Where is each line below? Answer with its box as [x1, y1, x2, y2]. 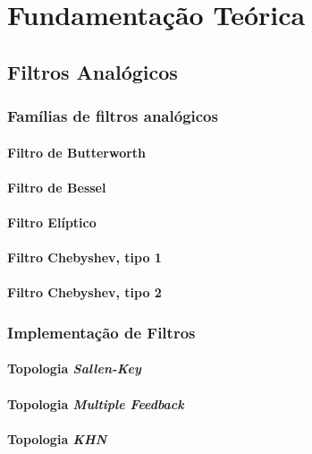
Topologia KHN [7, 429, 107, 448]
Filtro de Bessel [7, 177, 106, 196]
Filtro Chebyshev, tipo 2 [7, 283, 162, 302]
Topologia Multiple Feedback [7, 394, 184, 413]
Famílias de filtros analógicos [7, 105, 218, 127]
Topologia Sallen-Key [7, 359, 141, 378]
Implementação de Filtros [7, 321, 196, 343]
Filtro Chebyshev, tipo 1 [7, 248, 162, 267]
